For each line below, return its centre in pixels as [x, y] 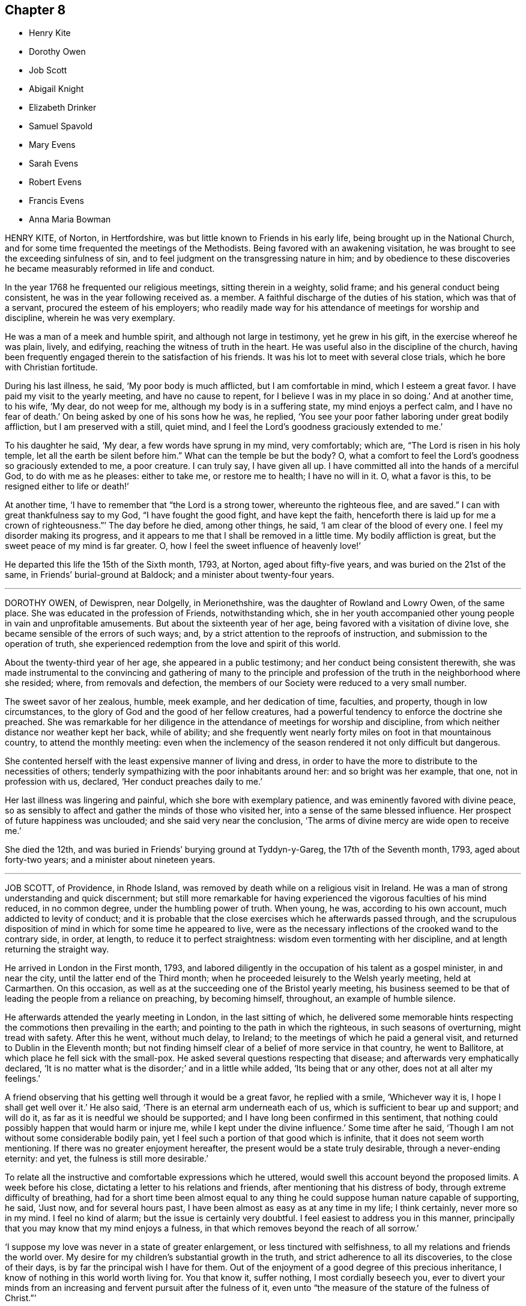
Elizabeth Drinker [63, 108]
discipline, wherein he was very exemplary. [90, 318]
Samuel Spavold [61, 126]
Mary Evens [52, 145]
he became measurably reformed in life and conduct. [110, 269]
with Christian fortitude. [51, 367]
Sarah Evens [54, 164]
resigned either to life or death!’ [67, 486]
